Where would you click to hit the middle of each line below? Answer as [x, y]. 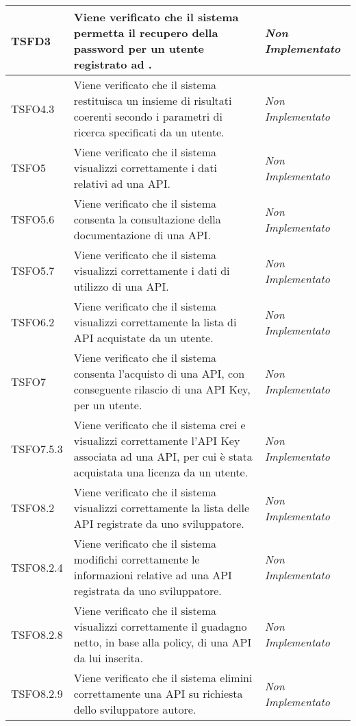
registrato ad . [113, 64]
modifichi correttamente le [137, 559]
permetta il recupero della [146, 33]
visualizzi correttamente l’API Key [157, 440]
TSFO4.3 [33, 108]
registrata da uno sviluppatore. [148, 591]
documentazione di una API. [142, 235]
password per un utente [139, 48]
